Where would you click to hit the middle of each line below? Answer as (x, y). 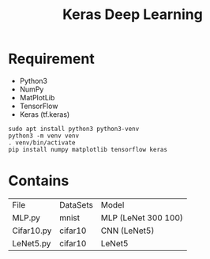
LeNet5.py (32, 243)
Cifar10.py (32, 231)
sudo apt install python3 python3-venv (74, 129)
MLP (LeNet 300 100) (142, 217)
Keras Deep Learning (133, 15)
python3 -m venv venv (44, 136)
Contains (39, 181)
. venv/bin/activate (42, 143)
